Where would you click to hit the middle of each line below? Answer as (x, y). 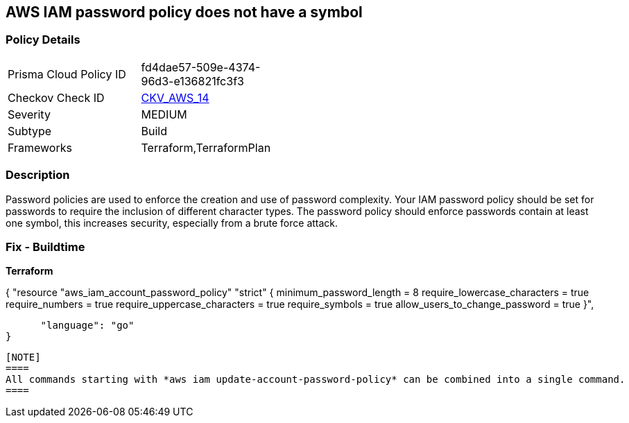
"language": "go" (87, 326)
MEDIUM (164, 114)
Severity (29, 114)
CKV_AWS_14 (175, 97)
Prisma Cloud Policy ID (67, 74)
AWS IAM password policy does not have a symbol (184, 12)
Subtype (30, 131)
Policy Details (43, 40)
